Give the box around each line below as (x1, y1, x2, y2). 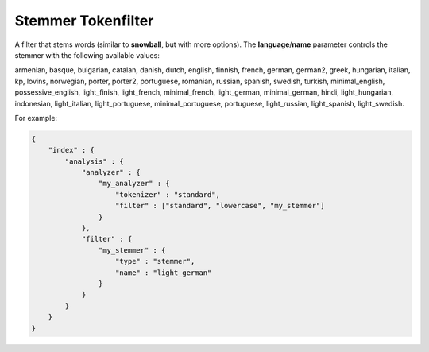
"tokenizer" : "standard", (115, 190, 220, 199)
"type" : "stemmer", (115, 257, 195, 266)
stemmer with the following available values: (14, 50, 160, 60)
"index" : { (48, 145, 95, 155)
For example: (14, 113, 58, 122)
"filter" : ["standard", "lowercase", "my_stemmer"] (115, 201, 325, 211)
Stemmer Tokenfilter (14, 12, 154, 29)
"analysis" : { (64, 157, 125, 166)
